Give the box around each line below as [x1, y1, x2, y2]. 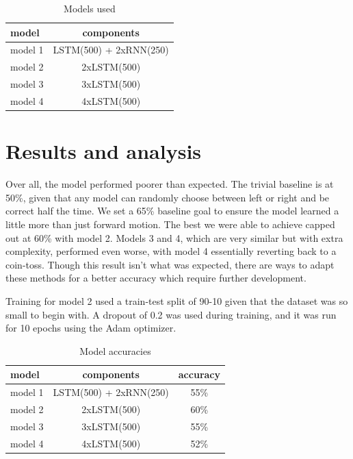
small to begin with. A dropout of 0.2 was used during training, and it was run [5, 307, 337, 321]
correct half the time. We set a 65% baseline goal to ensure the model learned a [5, 203, 339, 218]
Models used [64, 1, 116, 15]
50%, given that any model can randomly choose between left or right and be [5, 190, 330, 204]
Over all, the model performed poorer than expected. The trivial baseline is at [5, 177, 334, 191]
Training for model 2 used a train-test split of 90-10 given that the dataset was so [5, 293, 348, 308]
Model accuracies [79, 343, 151, 358]
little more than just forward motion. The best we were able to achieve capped [5, 216, 335, 231]
